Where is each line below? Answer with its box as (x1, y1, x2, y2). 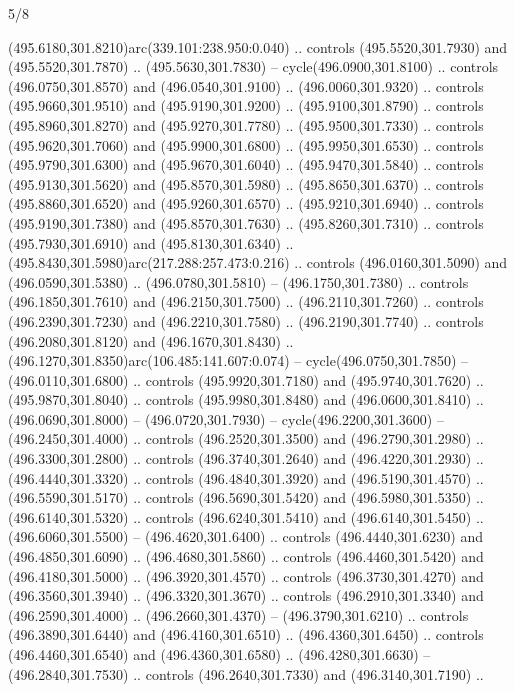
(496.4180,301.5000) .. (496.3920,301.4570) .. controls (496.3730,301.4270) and (8, 565, 484, 586)
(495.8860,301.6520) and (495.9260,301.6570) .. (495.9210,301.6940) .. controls (8, 193, 484, 214)
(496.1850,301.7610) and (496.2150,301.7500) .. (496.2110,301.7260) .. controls (8, 291, 484, 312)
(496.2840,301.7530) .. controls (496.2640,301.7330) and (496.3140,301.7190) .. (8, 663, 484, 684)
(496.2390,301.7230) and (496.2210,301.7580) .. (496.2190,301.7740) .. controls (8, 310, 484, 331)
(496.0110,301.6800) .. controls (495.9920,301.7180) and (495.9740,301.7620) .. (8, 369, 484, 390)
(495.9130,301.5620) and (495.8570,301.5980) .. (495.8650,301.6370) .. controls (8, 173, 484, 194)
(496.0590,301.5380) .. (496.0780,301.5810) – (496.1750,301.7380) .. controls (8, 271, 469, 292)
